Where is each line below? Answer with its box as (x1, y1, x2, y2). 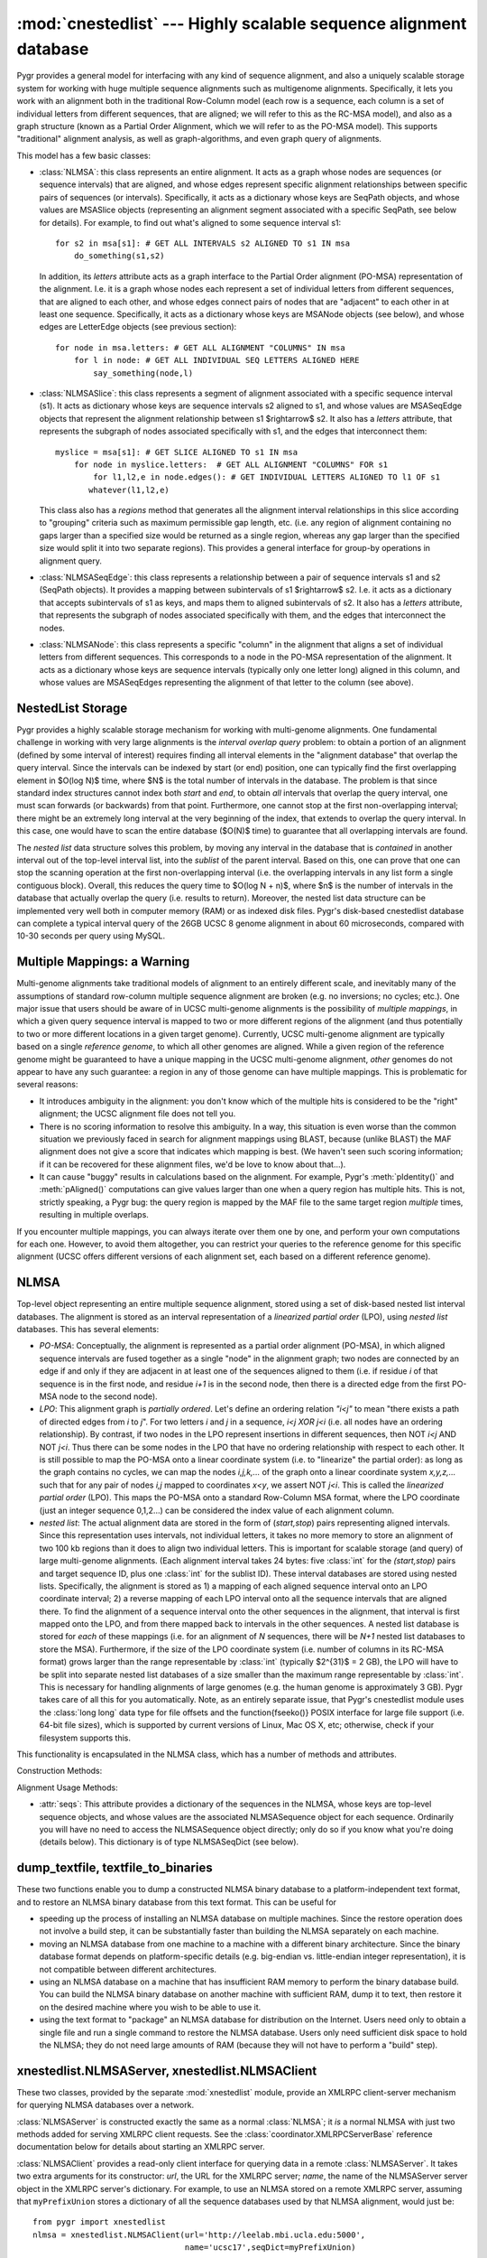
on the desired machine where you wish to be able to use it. (39, 2001, 262, 2012)
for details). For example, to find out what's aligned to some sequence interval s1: (39, 217, 342, 228)
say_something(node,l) (93, 368, 194, 378)
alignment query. (39, 555, 103, 566)
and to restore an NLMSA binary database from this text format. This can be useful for (16, 1897, 337, 1908)
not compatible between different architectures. (39, 1964, 216, 1974)
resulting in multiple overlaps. (39, 1209, 149, 1220)
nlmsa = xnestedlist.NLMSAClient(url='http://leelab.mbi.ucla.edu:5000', (32, 2229, 366, 2240)
